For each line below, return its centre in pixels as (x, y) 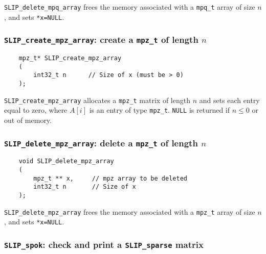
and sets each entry (229, 100)
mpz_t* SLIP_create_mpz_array (70, 58)
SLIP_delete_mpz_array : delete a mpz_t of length (101, 143)
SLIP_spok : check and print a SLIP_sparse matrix (104, 244)
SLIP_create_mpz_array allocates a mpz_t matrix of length (97, 100)
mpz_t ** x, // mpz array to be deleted (110, 178)
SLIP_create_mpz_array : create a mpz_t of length (101, 40)
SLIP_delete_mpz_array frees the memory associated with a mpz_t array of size (130, 211)
